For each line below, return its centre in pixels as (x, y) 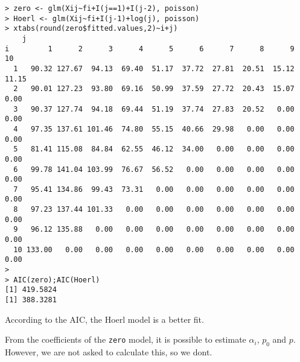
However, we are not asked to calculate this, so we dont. (109, 352)
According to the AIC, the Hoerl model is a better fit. (104, 319)
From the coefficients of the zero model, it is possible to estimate (126, 339)
